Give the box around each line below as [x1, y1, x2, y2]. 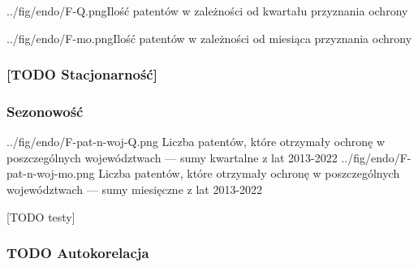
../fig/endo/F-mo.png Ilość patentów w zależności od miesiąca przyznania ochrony [6, 29, 412, 46]
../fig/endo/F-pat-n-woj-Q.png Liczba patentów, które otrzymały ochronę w [6, 133, 386, 150]
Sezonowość [6, 101, 84, 121]
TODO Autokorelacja [6, 243, 149, 263]
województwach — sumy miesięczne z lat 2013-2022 [6, 181, 263, 198]
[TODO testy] [6, 208, 75, 225]
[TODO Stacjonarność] [6, 64, 157, 84]
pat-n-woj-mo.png [6, 165, 95, 182]
